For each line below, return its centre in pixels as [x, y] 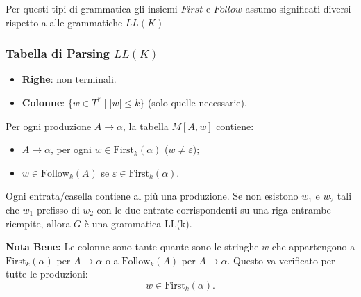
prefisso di [58, 209]
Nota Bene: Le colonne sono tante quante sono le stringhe [132, 247]
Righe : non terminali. [69, 79]
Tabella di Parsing [58, 53]
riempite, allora [38, 223]
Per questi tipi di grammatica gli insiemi [92, 8]
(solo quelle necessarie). [197, 102]
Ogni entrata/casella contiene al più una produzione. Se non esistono [152, 196]
